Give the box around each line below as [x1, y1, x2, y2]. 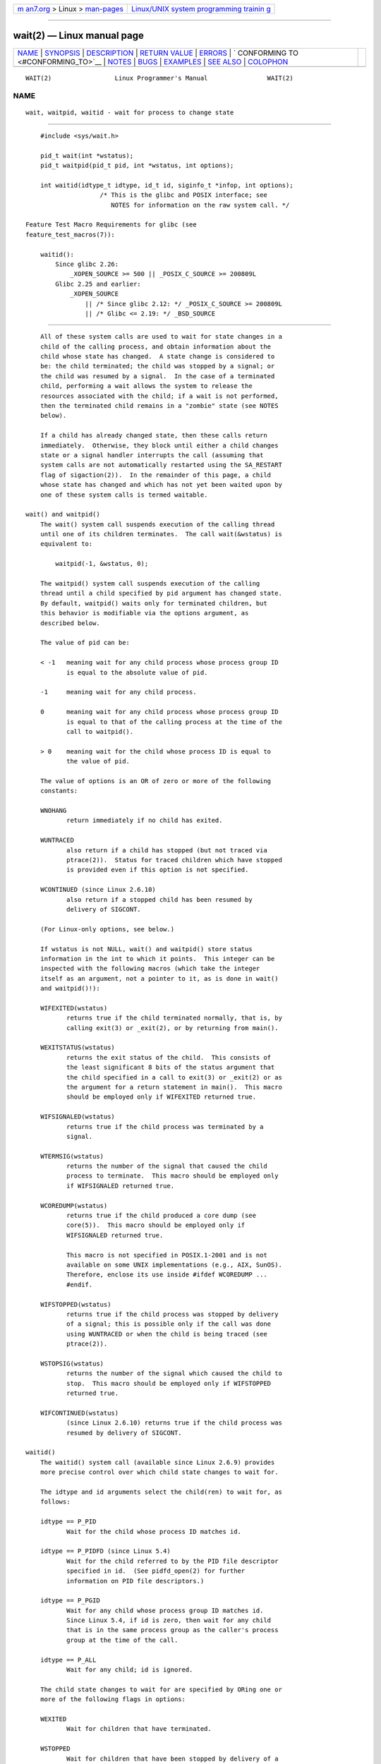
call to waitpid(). [66, 727, 134, 735]
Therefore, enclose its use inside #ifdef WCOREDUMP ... [66, 1271, 267, 1279]
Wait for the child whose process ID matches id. [66, 1528, 241, 1535]
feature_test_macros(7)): [25, 230, 116, 238]
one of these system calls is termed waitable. [40, 490, 208, 499]
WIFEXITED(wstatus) [40, 1004, 108, 1012]
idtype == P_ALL [40, 1655, 97, 1664]
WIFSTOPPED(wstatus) [40, 1300, 111, 1308]
